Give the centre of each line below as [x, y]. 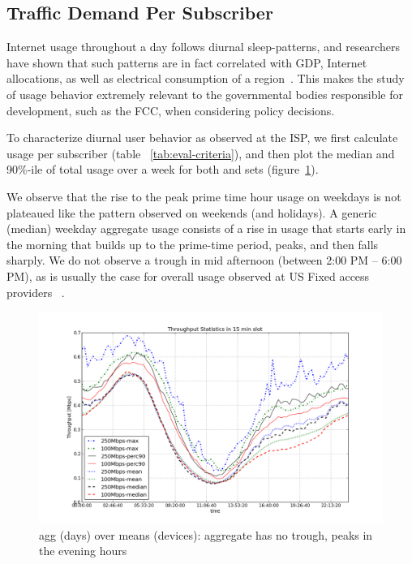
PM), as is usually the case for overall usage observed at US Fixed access [188, 276]
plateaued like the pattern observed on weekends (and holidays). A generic [192, 212]
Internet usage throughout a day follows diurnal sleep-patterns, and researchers [203, 47]
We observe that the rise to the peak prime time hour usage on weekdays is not [204, 196]
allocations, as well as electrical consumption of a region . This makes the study [206, 78]
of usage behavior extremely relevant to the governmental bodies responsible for [205, 94]
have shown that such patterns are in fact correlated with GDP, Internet [187, 62]
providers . [36, 292]
